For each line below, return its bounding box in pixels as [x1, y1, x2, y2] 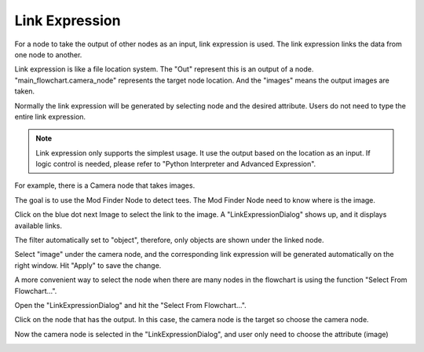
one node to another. [14, 49, 82, 59]
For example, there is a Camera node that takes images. [14, 181, 196, 190]
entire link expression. [14, 112, 86, 121]
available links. [14, 221, 63, 230]
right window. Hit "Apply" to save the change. [14, 260, 162, 270]
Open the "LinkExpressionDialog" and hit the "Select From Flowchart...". [14, 300, 247, 310]
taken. [14, 86, 35, 96]
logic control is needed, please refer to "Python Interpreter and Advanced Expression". [35, 159, 316, 169]
